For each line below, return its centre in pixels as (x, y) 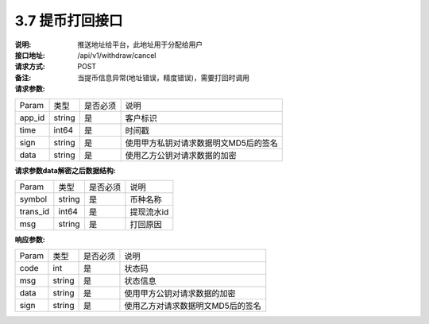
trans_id (35, 211)
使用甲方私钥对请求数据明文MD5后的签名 (201, 143)
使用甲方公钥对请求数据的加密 (180, 294)
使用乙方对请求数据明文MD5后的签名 (193, 306)
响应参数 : (30, 239)
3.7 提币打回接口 (69, 21)
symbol (33, 199)
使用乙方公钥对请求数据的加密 (181, 155)
